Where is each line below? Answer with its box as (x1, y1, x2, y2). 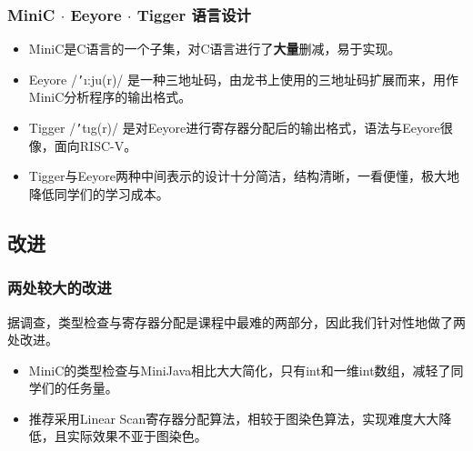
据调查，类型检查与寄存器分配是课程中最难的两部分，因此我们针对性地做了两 (7, 312, 466, 331)
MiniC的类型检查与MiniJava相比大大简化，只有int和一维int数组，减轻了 (28, 360, 451, 379)
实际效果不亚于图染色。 (66, 426, 207, 446)
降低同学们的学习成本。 (28, 184, 169, 203)
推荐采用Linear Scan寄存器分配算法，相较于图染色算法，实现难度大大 (28, 408, 439, 427)
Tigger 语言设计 (136, 3, 251, 25)
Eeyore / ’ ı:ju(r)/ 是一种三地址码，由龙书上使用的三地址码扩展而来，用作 (28, 69, 458, 88)
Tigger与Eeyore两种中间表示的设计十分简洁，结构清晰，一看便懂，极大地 (28, 166, 459, 185)
